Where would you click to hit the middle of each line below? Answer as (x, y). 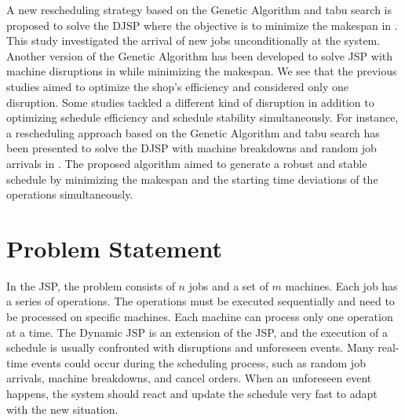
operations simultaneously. (70, 194)
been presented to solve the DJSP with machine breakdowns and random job (192, 148)
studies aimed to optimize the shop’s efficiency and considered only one (177, 86)
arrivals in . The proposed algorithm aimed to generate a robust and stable (187, 163)
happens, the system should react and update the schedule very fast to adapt (192, 393)
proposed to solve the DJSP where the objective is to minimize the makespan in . (202, 25)
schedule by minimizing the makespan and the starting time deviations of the (192, 179)
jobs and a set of (228, 285)
